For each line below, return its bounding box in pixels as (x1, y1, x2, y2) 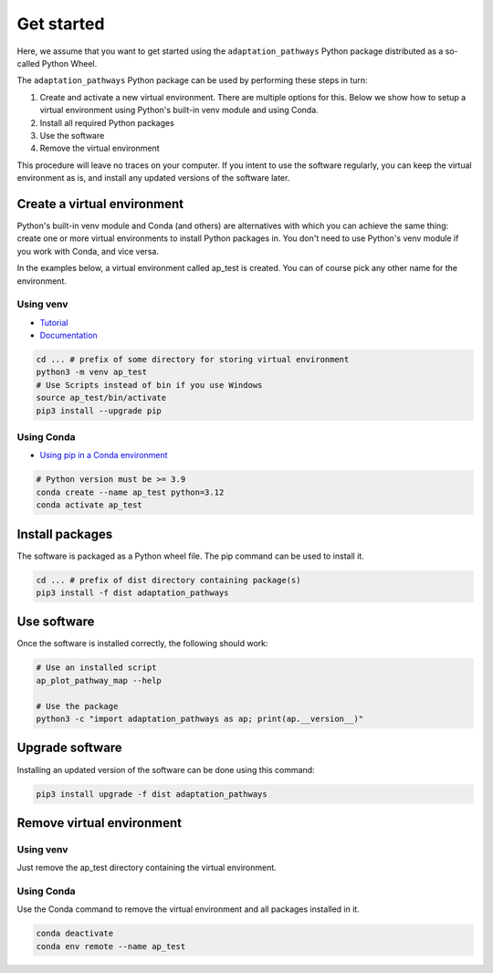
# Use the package (36, 701, 119, 711)
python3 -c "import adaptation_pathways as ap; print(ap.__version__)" (36, 714, 364, 725)
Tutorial (39, 317, 68, 328)
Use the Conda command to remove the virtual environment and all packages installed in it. (16, 904, 360, 915)
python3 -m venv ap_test (36, 367, 148, 378)
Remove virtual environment (16, 815, 183, 831)
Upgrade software (16, 740, 122, 756)
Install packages (16, 526, 113, 542)
